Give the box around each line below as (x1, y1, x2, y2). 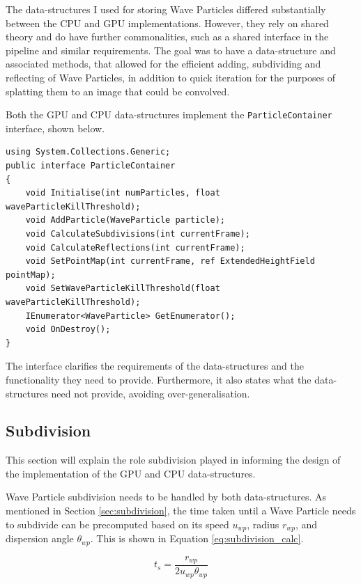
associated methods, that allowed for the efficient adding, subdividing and (6, 56, 321, 71)
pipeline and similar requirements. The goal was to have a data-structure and (6, 42, 336, 57)
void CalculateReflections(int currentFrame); (25, 242, 245, 253)
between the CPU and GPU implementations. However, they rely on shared (6, 15, 329, 30)
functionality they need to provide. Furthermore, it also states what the (6, 372, 312, 386)
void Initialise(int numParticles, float (25, 188, 220, 198)
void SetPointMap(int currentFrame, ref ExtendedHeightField (25, 256, 315, 267)
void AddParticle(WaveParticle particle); (25, 215, 225, 226)
